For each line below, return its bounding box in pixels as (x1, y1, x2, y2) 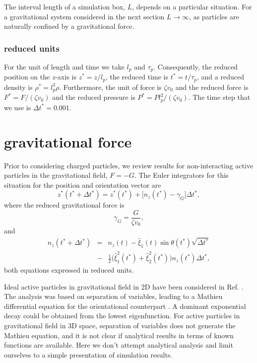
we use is (4, 102, 31, 112)
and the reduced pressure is (52, 92, 135, 102)
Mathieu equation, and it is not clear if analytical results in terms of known (4, 330, 234, 340)
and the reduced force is (175, 81, 249, 92)
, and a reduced (197, 72, 244, 82)
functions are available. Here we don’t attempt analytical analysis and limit (4, 340, 233, 350)
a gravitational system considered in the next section (4, 11, 165, 21)
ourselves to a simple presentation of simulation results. (4, 349, 173, 360)
